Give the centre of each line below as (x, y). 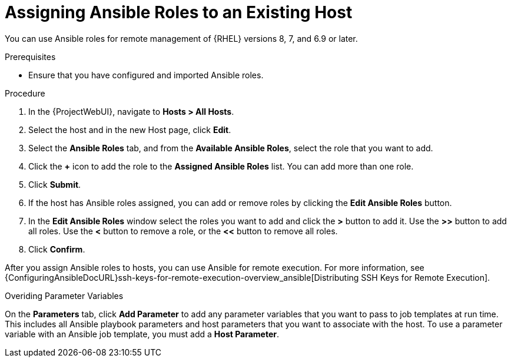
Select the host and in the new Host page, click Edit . (130, 129)
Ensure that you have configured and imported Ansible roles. (146, 75)
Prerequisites (30, 57)
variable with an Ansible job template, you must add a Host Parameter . (142, 334)
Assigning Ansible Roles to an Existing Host (179, 12)
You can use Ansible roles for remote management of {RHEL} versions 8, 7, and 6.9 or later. (181, 38)
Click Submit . (55, 184)
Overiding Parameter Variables (64, 295)
